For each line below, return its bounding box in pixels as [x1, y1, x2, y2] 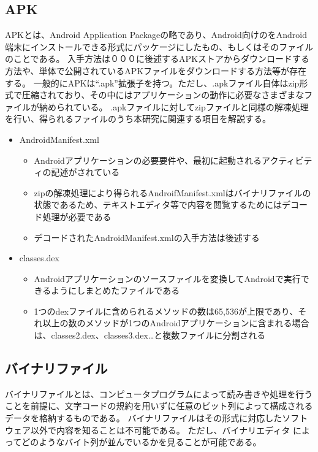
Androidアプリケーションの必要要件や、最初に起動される [34, 153, 262, 166]
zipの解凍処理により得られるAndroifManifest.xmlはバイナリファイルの [34, 186, 311, 199]
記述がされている [51, 166, 120, 178]
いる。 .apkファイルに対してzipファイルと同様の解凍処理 [81, 100, 309, 113]
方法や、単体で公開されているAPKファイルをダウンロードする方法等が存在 [5, 64, 307, 77]
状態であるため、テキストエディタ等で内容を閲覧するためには [34, 198, 282, 211]
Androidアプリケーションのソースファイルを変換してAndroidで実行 [34, 272, 301, 285]
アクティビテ [262, 153, 312, 166]
